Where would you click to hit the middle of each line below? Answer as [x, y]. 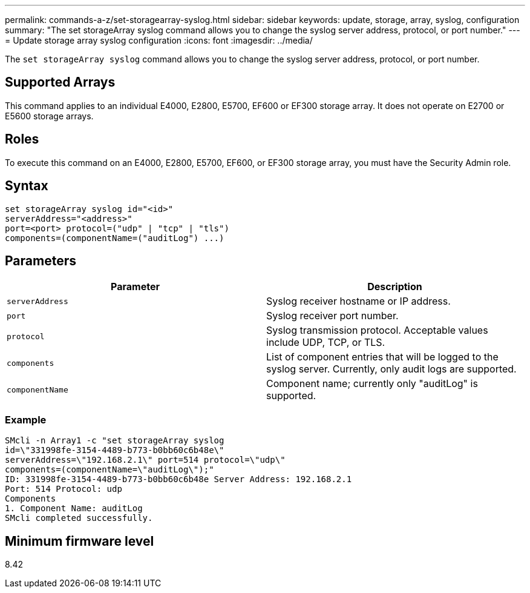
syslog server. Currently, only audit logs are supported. [391, 369]
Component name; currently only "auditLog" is [372, 384]
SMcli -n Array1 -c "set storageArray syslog [115, 441]
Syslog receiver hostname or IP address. [358, 301]
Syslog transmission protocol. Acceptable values [377, 330]
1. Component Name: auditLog [74, 509]
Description [395, 287]
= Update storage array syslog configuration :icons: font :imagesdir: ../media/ [159, 40]
